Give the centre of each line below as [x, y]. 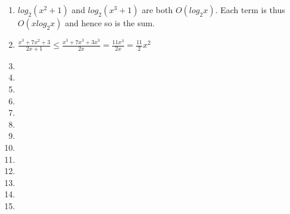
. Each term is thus [250, 10]
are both [157, 10]
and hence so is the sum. [110, 23]
